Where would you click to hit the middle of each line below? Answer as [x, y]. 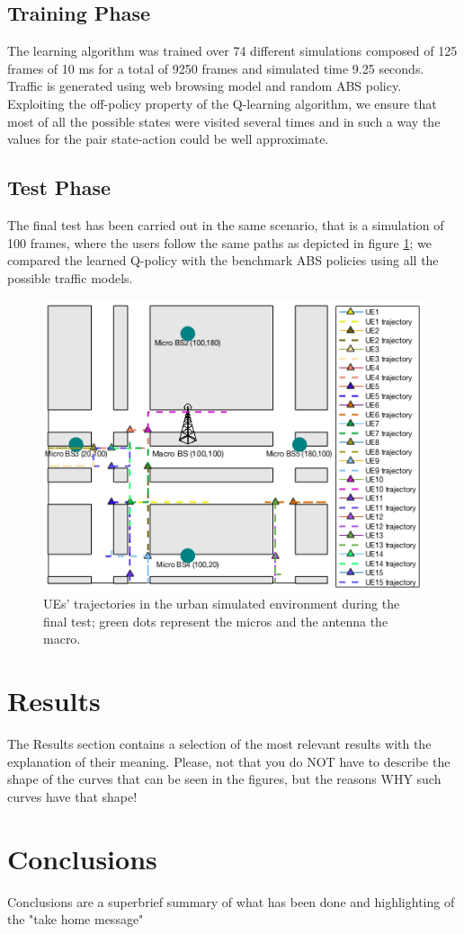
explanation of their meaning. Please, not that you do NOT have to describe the [229, 761]
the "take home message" [76, 919]
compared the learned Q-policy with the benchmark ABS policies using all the [223, 260]
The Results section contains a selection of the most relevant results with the [219, 744]
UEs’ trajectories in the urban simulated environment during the [222, 604]
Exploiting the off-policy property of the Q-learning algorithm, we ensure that [222, 103]
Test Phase [59, 187]
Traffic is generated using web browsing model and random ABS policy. [205, 86]
